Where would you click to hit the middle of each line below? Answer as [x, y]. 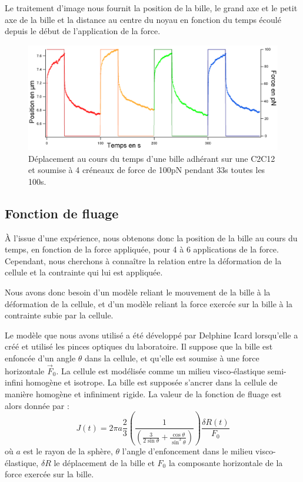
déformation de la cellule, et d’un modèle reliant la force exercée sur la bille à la [149, 303]
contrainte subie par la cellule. [59, 315]
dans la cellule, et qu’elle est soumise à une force [172, 358]
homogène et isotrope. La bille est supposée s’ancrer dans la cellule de [151, 382]
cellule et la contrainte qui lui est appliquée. [84, 272]
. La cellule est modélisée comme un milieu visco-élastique [161, 370]
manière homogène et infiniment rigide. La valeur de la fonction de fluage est [143, 393]
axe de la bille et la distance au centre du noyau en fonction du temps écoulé [143, 19]
